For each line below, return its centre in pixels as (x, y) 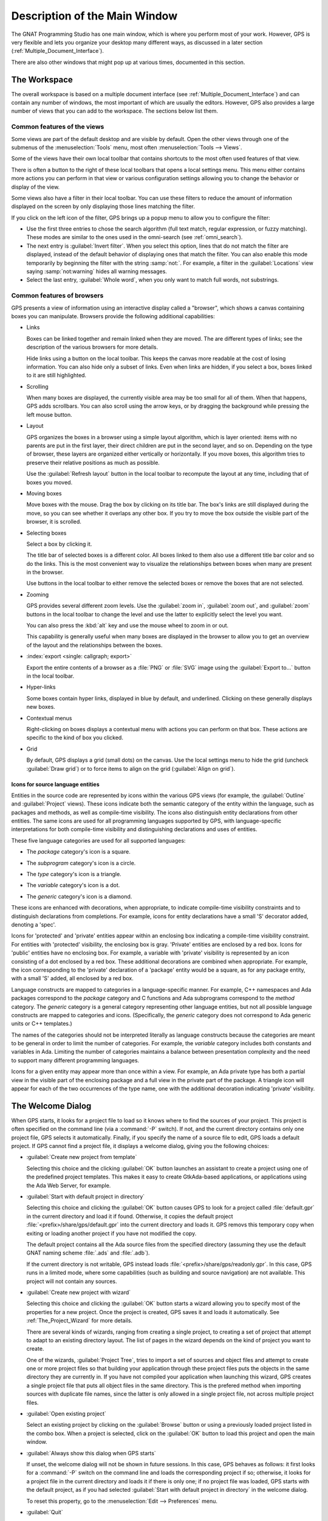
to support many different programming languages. (75, 1060)
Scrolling (37, 386)
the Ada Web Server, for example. (69, 1185)
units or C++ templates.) (42, 1024)
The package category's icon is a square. (78, 852)
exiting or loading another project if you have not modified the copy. (111, 1233)
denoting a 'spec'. (34, 924)
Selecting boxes (46, 533)
